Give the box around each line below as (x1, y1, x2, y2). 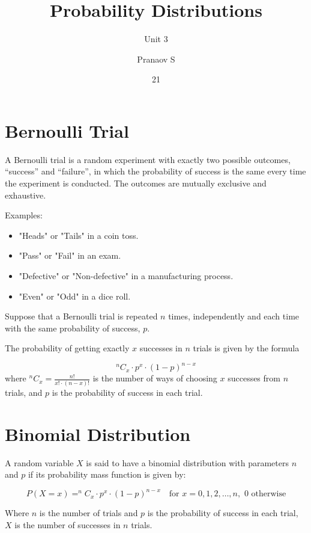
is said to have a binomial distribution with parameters (86, 456, 289, 469)
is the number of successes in (14, 518, 121, 531)
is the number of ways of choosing (92, 372, 217, 384)
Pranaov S (137, 52, 175, 65)
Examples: (5, 209, 43, 221)
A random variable (5, 456, 74, 469)
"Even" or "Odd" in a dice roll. (19, 289, 131, 302)
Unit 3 (144, 32, 168, 45)
